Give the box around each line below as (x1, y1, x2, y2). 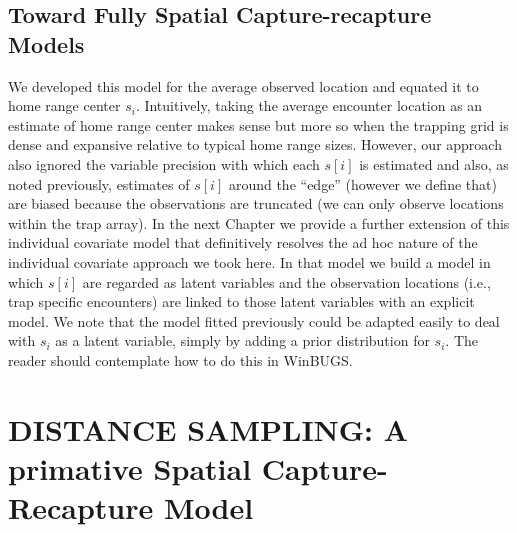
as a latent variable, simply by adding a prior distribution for (55, 330, 430, 351)
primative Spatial (8, 447, 252, 488)
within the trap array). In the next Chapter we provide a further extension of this (8, 212, 510, 233)
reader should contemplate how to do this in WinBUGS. (8, 349, 353, 370)
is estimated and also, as (359, 153, 509, 174)
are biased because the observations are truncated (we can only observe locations (8, 193, 504, 214)
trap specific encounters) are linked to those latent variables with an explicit (8, 291, 475, 312)
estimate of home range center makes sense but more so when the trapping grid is (8, 114, 509, 135)
